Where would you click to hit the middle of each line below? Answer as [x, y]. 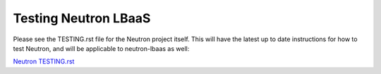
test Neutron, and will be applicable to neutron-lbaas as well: [101, 48]
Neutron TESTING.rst [44, 61]
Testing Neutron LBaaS [82, 18]
